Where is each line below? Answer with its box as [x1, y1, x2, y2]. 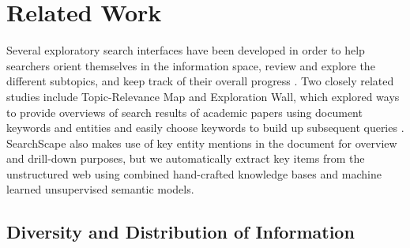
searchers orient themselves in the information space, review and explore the [6, 57, 375, 73]
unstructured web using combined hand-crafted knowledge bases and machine [6, 165, 382, 182]
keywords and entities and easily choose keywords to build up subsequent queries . [6, 119, 404, 136]
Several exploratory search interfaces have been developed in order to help [6, 42, 365, 58]
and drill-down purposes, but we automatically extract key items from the [6, 150, 365, 167]
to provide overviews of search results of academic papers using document [6, 103, 363, 120]
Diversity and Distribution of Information [6, 220, 355, 244]
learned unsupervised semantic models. [6, 181, 194, 197]
